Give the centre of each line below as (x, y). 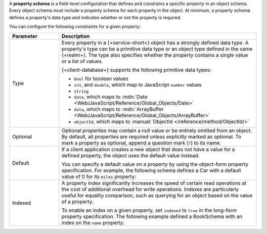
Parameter (25, 36)
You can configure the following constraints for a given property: (75, 27)
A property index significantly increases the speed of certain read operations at (154, 183)
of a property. (78, 201)
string (81, 91)
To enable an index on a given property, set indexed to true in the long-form (149, 210)
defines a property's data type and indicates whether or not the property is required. (95, 17)
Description (76, 36)
